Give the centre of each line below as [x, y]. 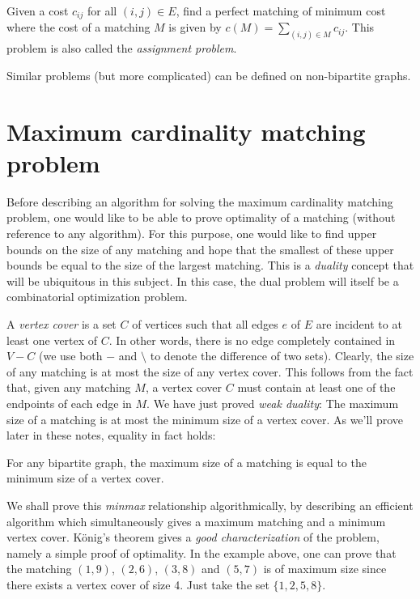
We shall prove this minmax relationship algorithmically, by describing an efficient [210, 505]
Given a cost [38, 11]
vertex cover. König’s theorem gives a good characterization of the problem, [193, 537]
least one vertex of [52, 340]
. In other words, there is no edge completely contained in [252, 340]
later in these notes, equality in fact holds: [111, 435]
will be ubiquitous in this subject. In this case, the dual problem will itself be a [203, 280]
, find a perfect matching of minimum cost [281, 11]
